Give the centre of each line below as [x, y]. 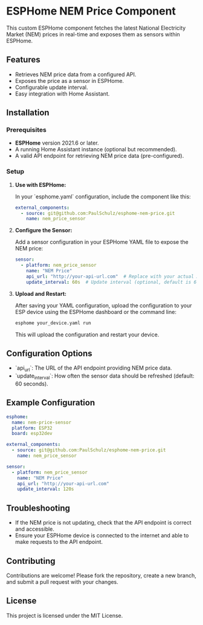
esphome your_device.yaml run [53, 323]
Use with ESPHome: [40, 185]
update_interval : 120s [46, 489]
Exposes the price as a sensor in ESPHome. [69, 80]
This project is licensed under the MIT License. [65, 615]
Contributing [31, 561]
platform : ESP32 [32, 428]
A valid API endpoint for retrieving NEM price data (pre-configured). [99, 156]
